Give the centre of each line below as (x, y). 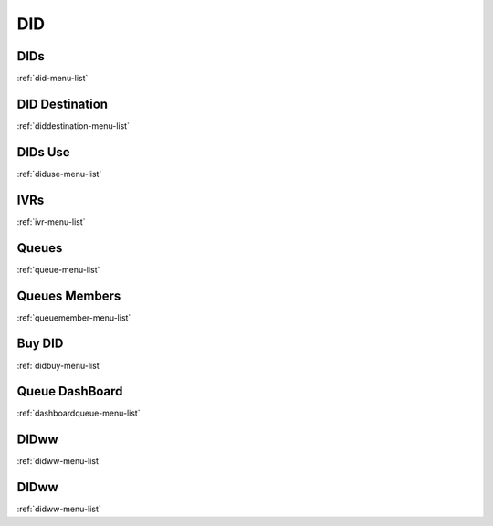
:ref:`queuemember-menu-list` (74, 317)
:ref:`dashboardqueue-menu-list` (79, 413)
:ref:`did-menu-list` (52, 79)
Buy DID (40, 344)
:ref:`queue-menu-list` (58, 269)
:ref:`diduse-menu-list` (59, 174)
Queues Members (69, 295)
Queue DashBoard (70, 391)
